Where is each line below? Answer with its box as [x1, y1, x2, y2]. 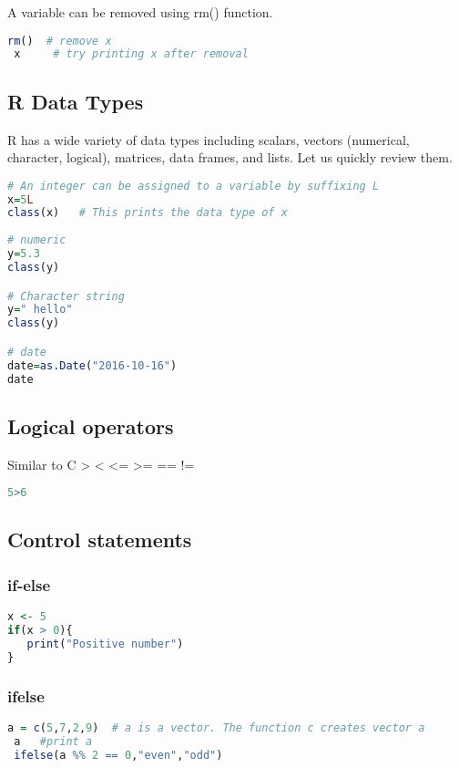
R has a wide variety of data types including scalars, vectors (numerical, [7, 130, 410, 149]
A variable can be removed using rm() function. [7, 3, 273, 21]
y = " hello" [7, 303, 73, 317]
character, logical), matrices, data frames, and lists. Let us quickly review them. [7, 148, 453, 167]
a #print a [14, 734, 93, 748]
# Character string [7, 289, 125, 303]
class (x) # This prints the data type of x [7, 206, 288, 220]
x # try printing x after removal [14, 47, 249, 61]
